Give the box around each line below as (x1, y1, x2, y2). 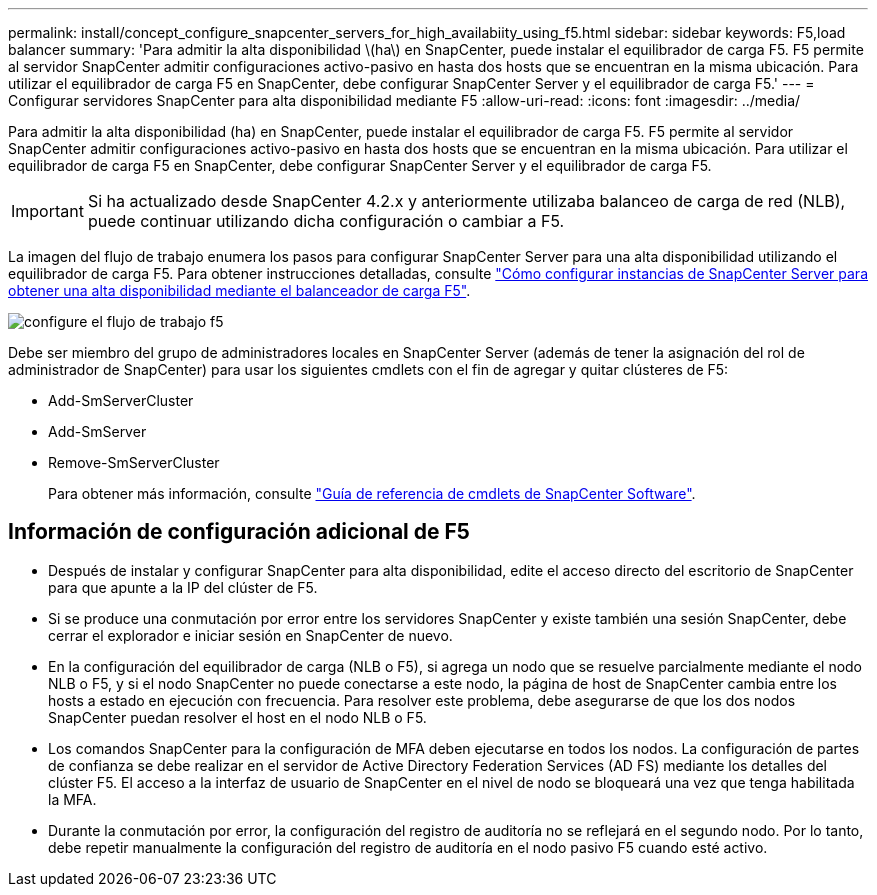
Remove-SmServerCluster (48, 454, 220, 471)
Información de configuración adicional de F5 (8, 519, 470, 545)
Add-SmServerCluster (48, 392, 194, 409)
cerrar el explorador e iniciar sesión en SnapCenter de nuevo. (48, 626, 453, 644)
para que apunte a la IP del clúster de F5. (48, 578, 318, 596)
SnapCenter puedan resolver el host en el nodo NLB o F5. (48, 708, 427, 726)
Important (11, 201, 84, 221)
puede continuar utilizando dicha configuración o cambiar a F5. (87, 211, 565, 231)
